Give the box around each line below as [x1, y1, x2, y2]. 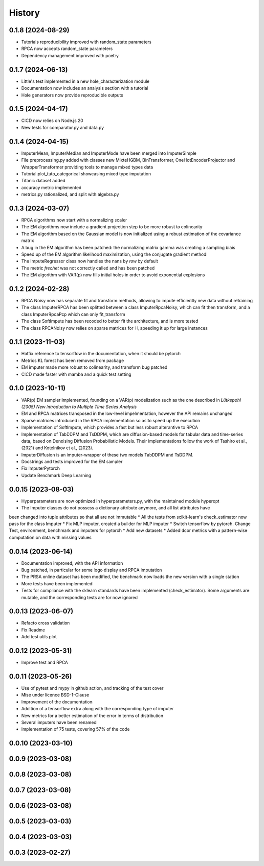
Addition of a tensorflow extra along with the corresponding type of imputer [21, 706, 174, 712]
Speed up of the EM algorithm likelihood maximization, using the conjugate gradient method [21, 251, 207, 257]
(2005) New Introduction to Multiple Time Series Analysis [21, 404, 137, 409]
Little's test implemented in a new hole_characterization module [21, 78, 150, 84]
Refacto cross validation [21, 620, 70, 626]
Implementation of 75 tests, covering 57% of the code [21, 726, 130, 732]
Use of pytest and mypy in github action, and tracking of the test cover [21, 685, 164, 691]
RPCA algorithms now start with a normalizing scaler [21, 217, 127, 223]
